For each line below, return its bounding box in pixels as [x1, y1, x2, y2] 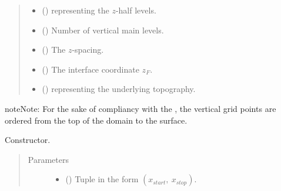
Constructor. [5, 134, 51, 146]
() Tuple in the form [65, 173, 139, 185]
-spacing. [72, 43, 104, 56]
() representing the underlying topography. [42, 83, 196, 95]
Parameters [28, 153, 69, 165]
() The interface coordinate [42, 63, 139, 75]
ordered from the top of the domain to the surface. [5, 114, 188, 126]
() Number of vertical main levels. [42, 23, 164, 36]
